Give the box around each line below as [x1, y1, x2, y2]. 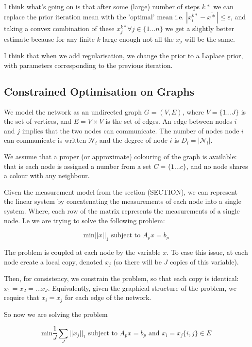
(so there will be [113, 256, 162, 266]
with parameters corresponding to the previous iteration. [4, 60, 173, 70]
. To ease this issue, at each [167, 247, 248, 257]
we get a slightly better [165, 23, 235, 33]
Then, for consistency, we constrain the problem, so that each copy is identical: [4, 273, 239, 283]
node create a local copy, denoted [4, 256, 103, 266]
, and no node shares [186, 161, 248, 171]
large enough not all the [102, 33, 174, 44]
